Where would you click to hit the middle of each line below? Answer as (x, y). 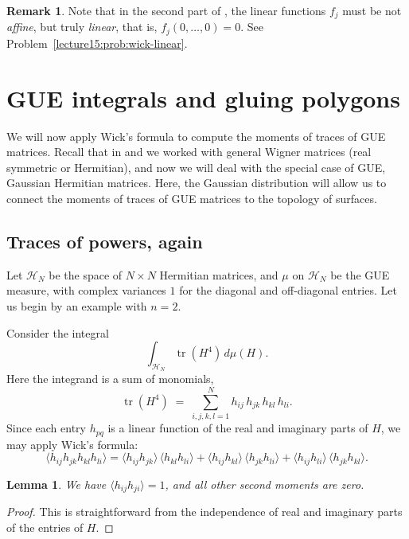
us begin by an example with (77, 305)
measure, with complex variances (86, 290)
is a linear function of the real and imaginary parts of (238, 428)
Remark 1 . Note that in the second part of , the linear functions (166, 10)
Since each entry (46, 428)
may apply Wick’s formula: (72, 444)
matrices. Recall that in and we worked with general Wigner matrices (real (189, 152)
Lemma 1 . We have (56, 484)
